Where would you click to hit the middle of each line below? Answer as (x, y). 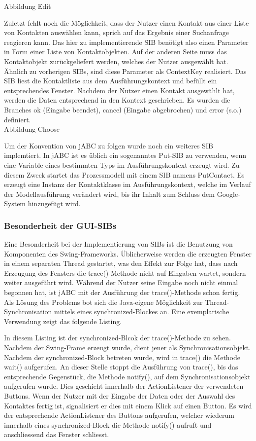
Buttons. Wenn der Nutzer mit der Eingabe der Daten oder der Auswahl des (120, 396)
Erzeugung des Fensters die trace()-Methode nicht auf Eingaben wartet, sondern (125, 273)
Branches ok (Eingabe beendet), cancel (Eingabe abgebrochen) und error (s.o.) (123, 109)
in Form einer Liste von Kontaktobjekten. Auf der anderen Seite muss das (115, 52)
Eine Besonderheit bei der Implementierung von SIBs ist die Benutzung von (118, 244)
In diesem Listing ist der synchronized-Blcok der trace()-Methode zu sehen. (117, 338)
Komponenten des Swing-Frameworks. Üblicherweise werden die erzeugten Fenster (128, 253)
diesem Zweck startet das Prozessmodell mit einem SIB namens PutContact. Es (124, 174)
